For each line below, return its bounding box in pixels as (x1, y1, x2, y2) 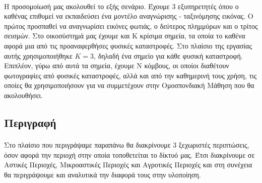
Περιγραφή (4, 114, 56, 130)
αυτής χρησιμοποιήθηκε (4, 50, 73, 61)
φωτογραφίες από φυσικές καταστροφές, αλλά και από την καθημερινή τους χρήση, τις (4, 70, 257, 80)
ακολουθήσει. (4, 89, 43, 100)
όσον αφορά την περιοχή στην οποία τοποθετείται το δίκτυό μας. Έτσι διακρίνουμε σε (4, 149, 255, 160)
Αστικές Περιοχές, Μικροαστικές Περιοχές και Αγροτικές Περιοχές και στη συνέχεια (4, 159, 252, 170)
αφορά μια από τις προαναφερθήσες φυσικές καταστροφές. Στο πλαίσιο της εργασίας (4, 40, 252, 51)
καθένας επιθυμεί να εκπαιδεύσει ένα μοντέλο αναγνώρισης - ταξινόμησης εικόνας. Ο (4, 11, 253, 21)
